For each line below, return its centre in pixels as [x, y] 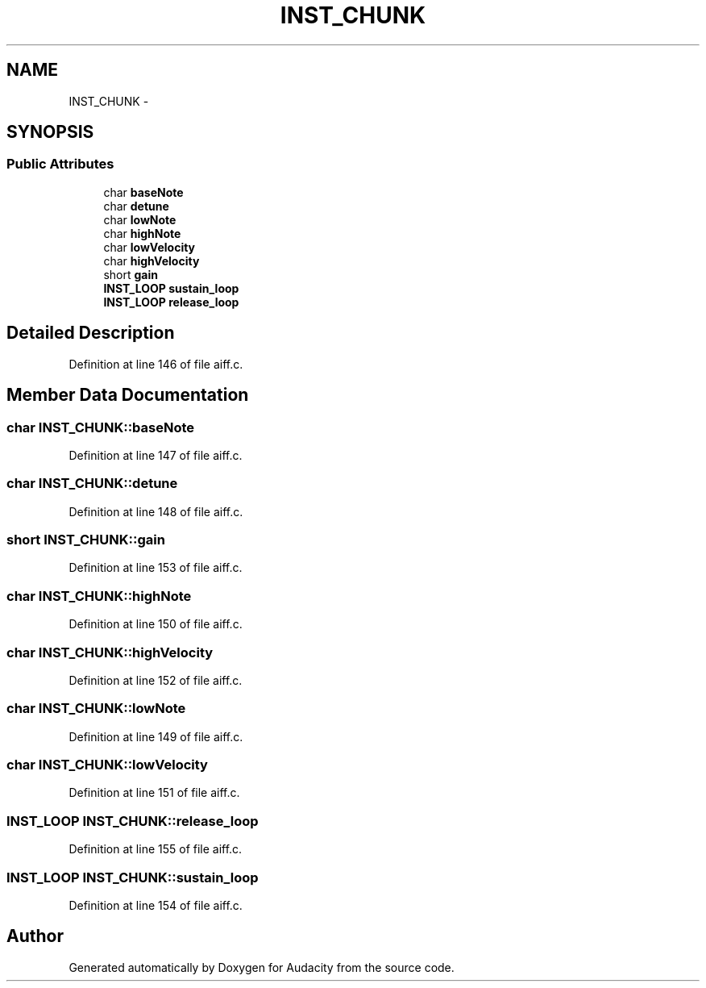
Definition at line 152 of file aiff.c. [156, 680]
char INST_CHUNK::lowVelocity [107, 765]
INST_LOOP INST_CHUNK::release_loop [133, 821]
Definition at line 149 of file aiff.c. [156, 736]
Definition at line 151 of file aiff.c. [154, 793]
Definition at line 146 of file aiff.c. [156, 364]
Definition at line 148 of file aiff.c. [156, 511]
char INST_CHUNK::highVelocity [110, 652]
